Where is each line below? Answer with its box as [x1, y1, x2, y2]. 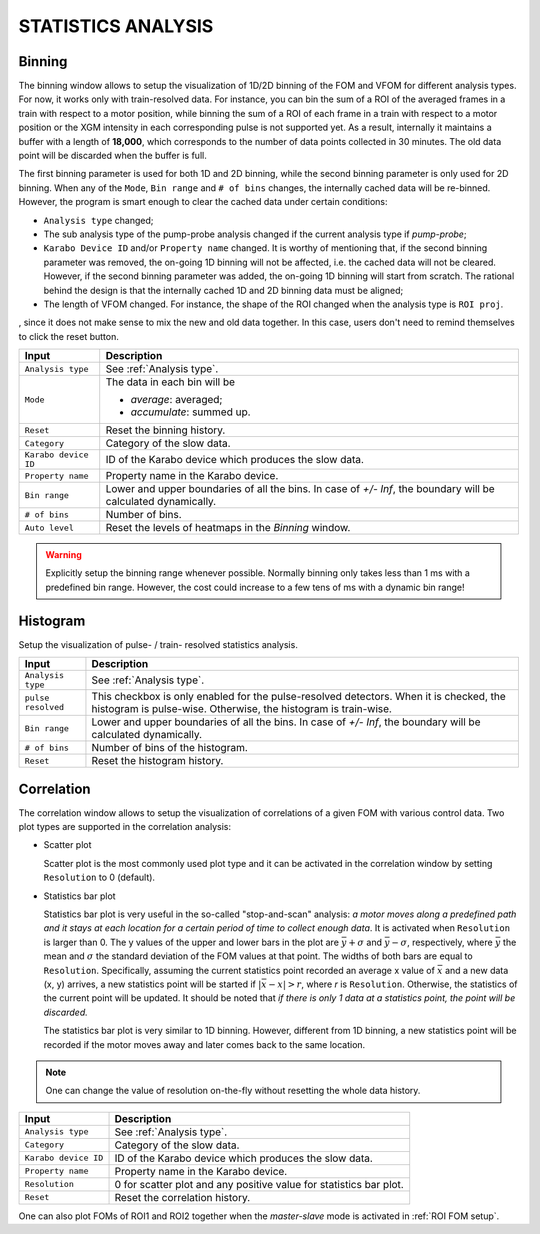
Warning [45, 549, 82, 561]
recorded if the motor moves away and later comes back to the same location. [43, 1038, 366, 1050]
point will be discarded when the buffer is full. [18, 150, 207, 162]
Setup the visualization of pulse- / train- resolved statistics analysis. [18, 638, 299, 650]
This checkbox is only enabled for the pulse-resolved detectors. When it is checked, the [91, 690, 507, 704]
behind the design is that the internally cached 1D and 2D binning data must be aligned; [43, 284, 404, 296]
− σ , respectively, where [391, 936, 494, 948]
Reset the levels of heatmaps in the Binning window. [105, 521, 351, 535]
